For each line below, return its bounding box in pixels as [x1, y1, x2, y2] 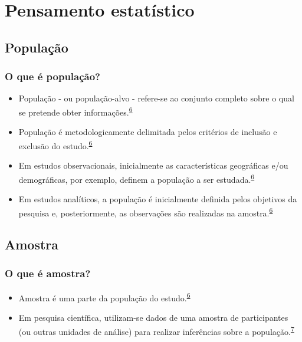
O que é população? [5, 69, 101, 84]
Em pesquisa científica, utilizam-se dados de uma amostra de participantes [18, 311, 288, 323]
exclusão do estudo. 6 [18, 137, 93, 152]
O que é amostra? [5, 266, 91, 281]
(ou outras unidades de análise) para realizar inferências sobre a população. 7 [18, 323, 294, 337]
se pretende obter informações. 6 [18, 104, 133, 118]
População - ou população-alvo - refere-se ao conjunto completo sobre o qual [18, 92, 294, 104]
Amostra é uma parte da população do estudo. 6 [18, 290, 191, 304]
